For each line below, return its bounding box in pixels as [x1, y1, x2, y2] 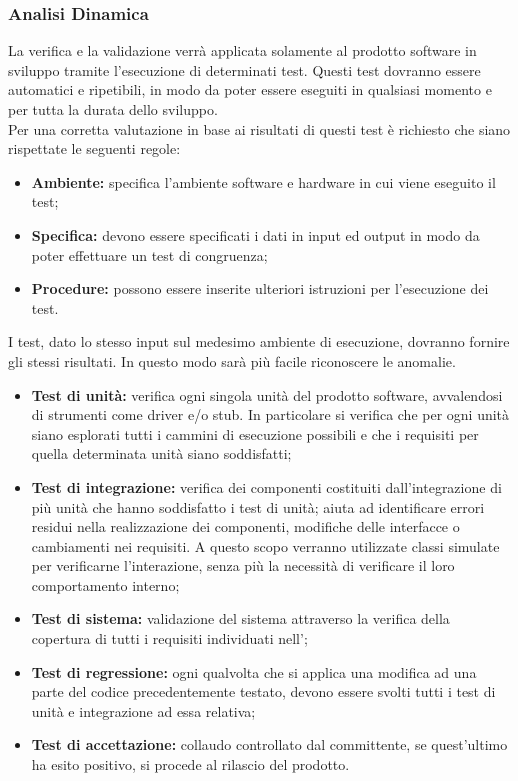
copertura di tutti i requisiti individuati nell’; [31, 628, 308, 649]
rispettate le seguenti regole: [8, 138, 181, 159]
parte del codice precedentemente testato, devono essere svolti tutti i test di [31, 681, 496, 702]
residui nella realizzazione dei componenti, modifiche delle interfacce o [31, 516, 460, 537]
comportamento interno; [31, 574, 180, 595]
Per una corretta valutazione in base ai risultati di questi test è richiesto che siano [8, 118, 511, 139]
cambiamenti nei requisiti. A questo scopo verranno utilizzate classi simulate [31, 535, 500, 556]
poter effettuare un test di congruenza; [31, 244, 268, 265]
